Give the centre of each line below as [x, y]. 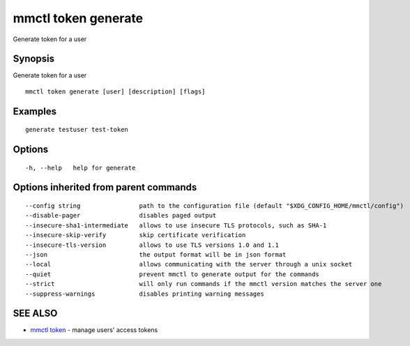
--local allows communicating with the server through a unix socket [189, 264]
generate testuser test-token [77, 130]
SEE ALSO [35, 314]
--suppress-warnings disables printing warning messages [145, 294]
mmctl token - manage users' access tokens [94, 330]
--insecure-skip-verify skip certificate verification [136, 235]
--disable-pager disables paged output [121, 216]
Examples [35, 111]
